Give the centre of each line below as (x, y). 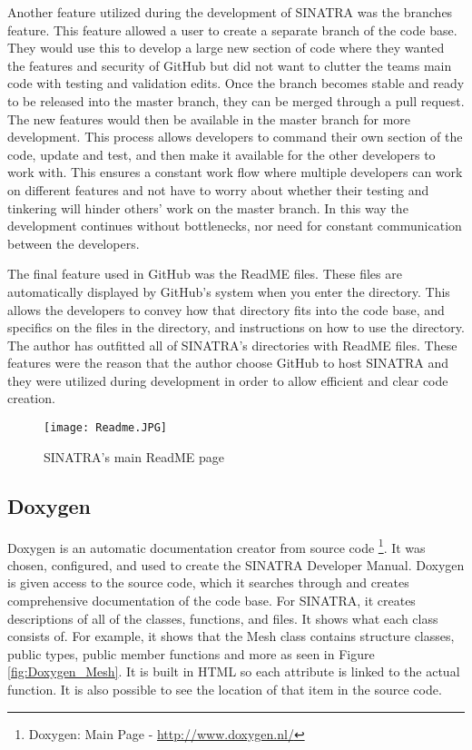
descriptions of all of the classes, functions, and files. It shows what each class (223, 618)
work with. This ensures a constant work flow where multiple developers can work (235, 172)
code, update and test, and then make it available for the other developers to (221, 154)
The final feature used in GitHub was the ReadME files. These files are (205, 274)
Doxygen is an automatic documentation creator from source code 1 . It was (216, 546)
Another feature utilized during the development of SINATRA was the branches (230, 12)
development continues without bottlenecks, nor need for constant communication (235, 226)
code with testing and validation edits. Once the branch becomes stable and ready (236, 83)
